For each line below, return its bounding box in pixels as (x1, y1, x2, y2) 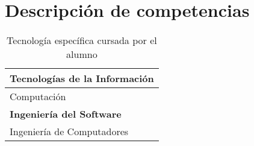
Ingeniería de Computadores (10, 124, 129, 139)
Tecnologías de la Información (10, 71, 154, 86)
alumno (66, 47, 98, 62)
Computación (10, 89, 66, 104)
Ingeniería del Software (10, 107, 122, 121)
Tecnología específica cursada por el (7, 33, 157, 48)
